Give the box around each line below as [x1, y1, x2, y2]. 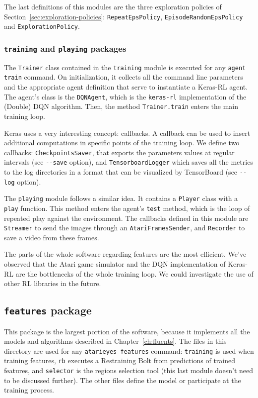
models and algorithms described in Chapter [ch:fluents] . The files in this [4, 336, 227, 346]
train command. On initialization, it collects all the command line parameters [4, 72, 243, 82]
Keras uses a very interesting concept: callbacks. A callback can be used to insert [4, 127, 251, 138]
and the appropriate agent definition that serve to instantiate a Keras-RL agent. [4, 82, 248, 92]
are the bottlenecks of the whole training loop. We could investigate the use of [15, 268, 254, 279]
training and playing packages [4, 42, 127, 54]
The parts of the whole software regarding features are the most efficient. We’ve [4, 249, 247, 259]
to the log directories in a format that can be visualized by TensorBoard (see [4, 167, 238, 177]
